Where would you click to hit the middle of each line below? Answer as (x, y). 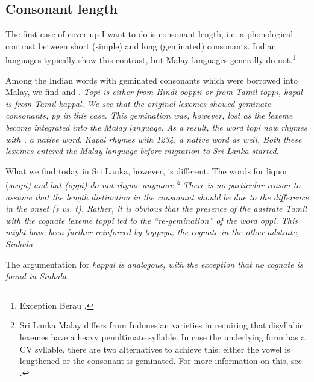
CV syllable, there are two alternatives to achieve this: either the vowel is (155, 349)
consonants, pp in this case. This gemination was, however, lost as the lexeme (149, 115)
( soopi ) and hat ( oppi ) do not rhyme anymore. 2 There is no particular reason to (153, 184)
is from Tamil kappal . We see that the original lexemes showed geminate (138, 103)
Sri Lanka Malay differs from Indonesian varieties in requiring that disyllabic (162, 325)
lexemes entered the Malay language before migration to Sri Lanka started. (142, 151)
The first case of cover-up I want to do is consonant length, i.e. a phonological (149, 34)
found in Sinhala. (37, 276)
